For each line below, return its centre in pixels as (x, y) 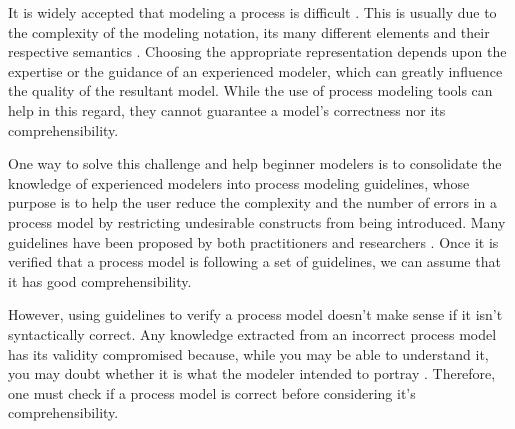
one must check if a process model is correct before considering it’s (212, 392)
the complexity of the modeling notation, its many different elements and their (249, 31)
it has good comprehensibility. (100, 280)
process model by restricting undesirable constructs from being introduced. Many (257, 221)
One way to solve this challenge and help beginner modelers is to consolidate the (255, 163)
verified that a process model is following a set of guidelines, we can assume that (254, 261)
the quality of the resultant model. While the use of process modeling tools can (250, 90)
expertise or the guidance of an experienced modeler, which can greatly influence (255, 70)
